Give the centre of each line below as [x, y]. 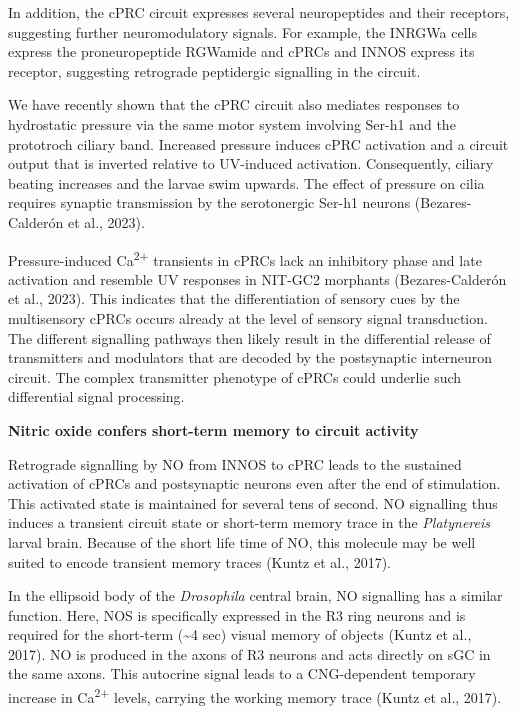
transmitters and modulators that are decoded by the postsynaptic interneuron [250, 357]
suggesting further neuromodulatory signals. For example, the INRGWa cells [242, 31]
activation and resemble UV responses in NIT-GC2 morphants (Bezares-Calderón [257, 278]
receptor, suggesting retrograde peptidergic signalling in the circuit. [214, 70]
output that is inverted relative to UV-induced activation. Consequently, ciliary [251, 163]
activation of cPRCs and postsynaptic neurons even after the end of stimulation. [254, 483]
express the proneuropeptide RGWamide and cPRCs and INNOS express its [241, 51]
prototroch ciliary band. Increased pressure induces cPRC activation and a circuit [258, 143]
